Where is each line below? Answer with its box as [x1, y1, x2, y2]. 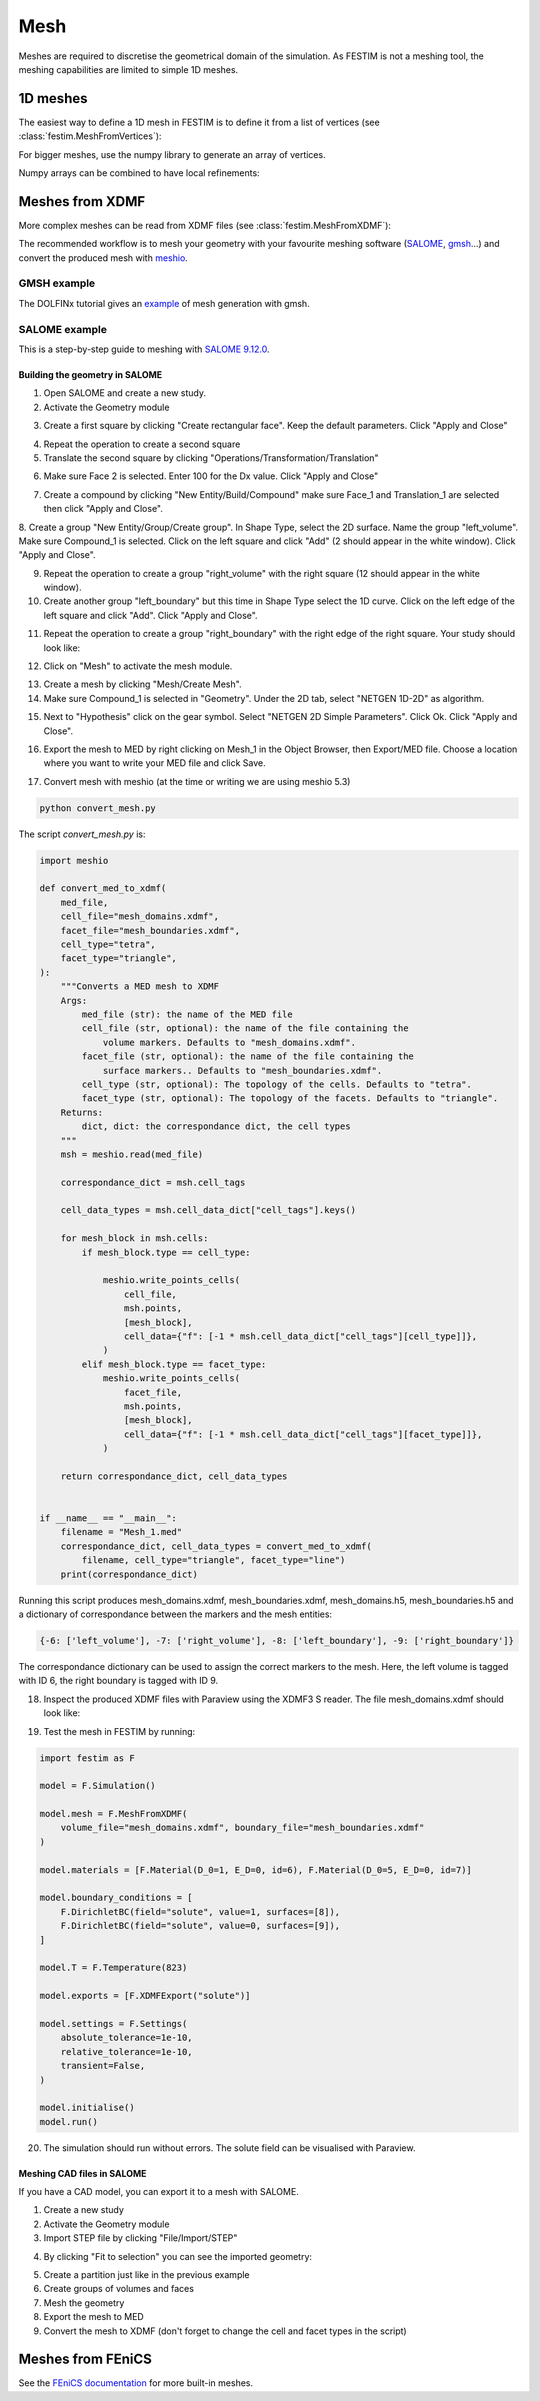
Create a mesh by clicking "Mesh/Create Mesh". [43, 678, 242, 690]
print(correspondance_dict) [60, 1568, 199, 1580]
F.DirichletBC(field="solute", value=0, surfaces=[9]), [60, 1920, 341, 1932]
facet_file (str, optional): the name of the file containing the [81, 1051, 415, 1062]
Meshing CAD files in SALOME [18, 2167, 147, 2179]
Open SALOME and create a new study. [43, 387, 207, 399]
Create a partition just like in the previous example [43, 2269, 250, 2280]
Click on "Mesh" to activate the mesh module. [43, 660, 233, 672]
